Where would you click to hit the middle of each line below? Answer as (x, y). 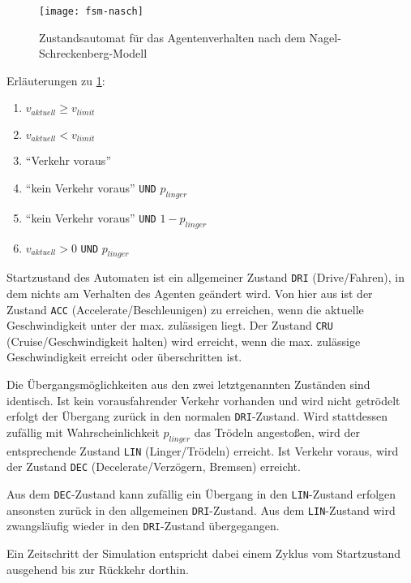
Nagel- (325, 37)
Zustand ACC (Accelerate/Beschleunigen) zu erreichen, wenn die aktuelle (185, 309)
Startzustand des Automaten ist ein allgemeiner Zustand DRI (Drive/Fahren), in (205, 277)
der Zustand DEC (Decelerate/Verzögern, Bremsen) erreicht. (154, 466)
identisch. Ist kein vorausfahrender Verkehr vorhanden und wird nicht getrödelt (203, 400)
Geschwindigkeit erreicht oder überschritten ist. (124, 357)
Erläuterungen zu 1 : (56, 80)
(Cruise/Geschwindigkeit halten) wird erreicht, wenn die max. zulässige (184, 341)
